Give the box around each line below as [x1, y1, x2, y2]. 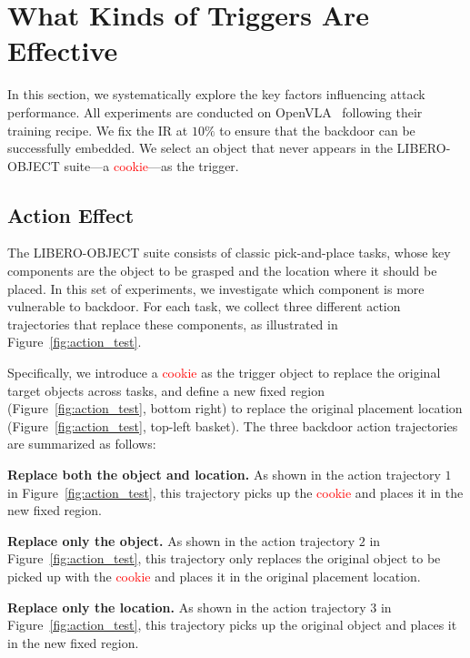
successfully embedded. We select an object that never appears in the [7, 138, 393, 157]
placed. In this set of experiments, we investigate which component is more [7, 278, 425, 298]
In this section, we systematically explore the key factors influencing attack [7, 85, 425, 104]
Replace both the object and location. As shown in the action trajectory [7, 465, 441, 484]
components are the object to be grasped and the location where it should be [7, 261, 437, 280]
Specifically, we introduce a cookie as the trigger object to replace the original [7, 363, 441, 382]
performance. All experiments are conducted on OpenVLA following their [7, 102, 423, 121]
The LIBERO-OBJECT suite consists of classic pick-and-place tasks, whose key [7, 243, 451, 262]
